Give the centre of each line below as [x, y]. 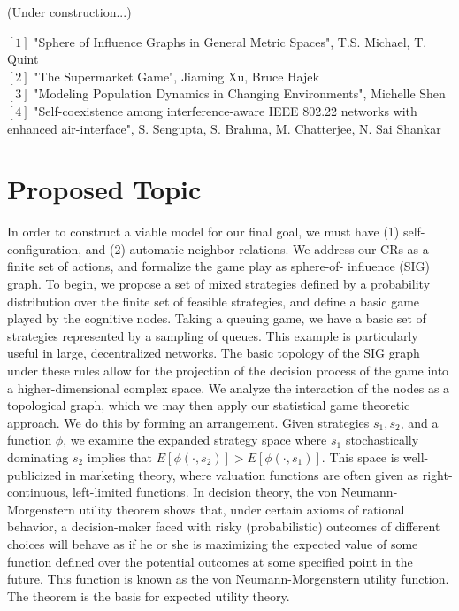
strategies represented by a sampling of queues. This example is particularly [213, 335]
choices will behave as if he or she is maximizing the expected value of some [213, 543]
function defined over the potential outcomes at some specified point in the [210, 561]
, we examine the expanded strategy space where [195, 440]
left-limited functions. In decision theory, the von [205, 492]
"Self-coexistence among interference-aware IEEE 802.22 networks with [226, 110]
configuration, [45, 248]
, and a [419, 422]
